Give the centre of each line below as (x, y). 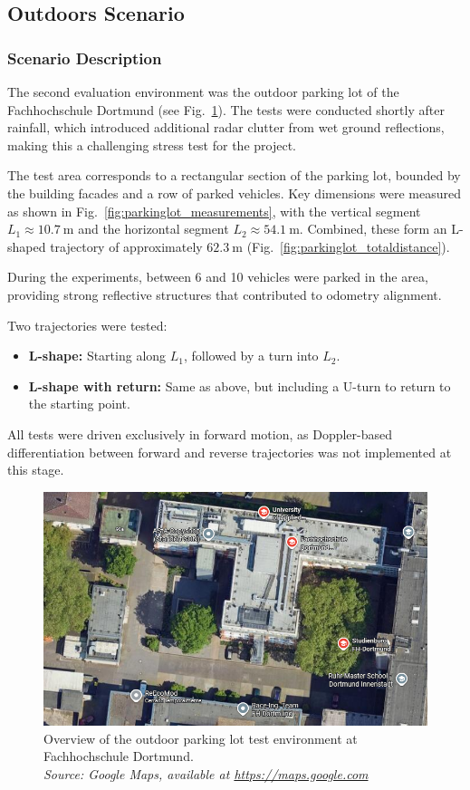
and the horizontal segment (153, 229)
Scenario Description (85, 58)
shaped (27, 246)
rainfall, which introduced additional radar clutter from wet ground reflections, (226, 127)
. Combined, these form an (373, 229)
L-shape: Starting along (97, 356)
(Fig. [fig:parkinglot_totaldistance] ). (348, 246)
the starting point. (79, 404)
